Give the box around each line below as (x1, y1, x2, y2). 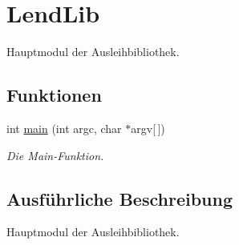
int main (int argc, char (6, 119, 122, 136)
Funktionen (6, 82, 102, 107)
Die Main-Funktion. (6, 147, 104, 163)
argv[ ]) (131, 119, 165, 136)
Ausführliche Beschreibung (6, 186, 233, 211)
